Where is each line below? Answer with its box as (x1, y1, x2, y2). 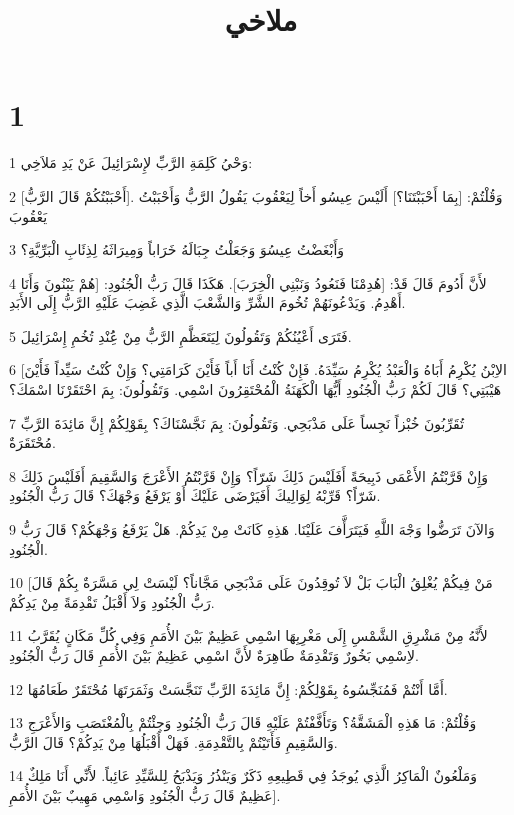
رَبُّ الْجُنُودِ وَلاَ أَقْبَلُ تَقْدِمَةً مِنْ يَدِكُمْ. (9, 591, 215, 612)
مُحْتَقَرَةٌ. (9, 432, 56, 453)
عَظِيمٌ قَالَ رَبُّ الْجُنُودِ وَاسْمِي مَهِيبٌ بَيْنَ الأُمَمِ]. (9, 784, 281, 805)
